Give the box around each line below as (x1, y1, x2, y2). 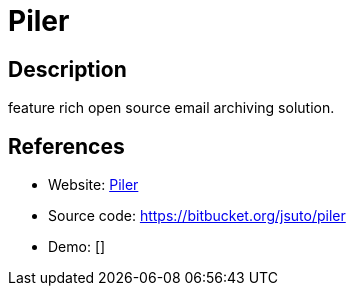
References (8, 133, 125, 159)
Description (8, 56, 127, 82)
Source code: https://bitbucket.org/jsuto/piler (48, 207, 346, 225)
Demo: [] (48, 238, 106, 256)
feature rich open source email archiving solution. (8, 99, 335, 117)
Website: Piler (48, 176, 139, 194)
